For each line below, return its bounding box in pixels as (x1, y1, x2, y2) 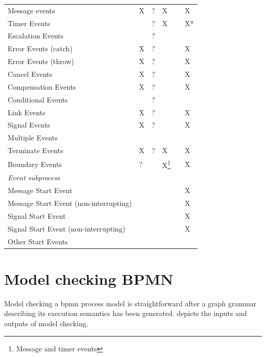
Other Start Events (8, 236, 68, 246)
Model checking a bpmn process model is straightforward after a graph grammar (4, 298, 257, 308)
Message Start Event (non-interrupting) (8, 198, 132, 208)
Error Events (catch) (8, 43, 73, 54)
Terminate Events (8, 145, 63, 156)
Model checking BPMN (4, 268, 173, 289)
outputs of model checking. (4, 318, 88, 328)
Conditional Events (8, 94, 68, 104)
